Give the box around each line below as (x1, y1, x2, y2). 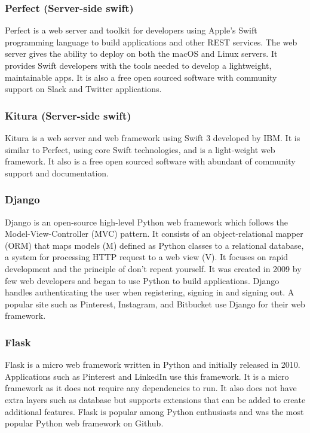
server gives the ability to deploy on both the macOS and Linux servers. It (5, 47, 278, 60)
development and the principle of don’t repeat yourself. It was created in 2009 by (5, 262, 302, 275)
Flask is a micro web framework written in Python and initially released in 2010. (5, 358, 300, 371)
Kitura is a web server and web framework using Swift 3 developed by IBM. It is (5, 132, 300, 144)
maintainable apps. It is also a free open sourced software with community (5, 71, 277, 83)
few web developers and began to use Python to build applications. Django (5, 274, 280, 286)
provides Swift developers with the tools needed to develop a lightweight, (5, 59, 272, 71)
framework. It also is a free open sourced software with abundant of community (5, 155, 296, 167)
